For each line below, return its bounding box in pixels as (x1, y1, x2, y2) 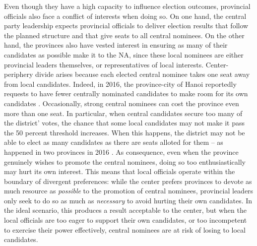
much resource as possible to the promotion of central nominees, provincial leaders (4, 185, 254, 196)
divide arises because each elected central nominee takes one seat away (35, 69, 250, 79)
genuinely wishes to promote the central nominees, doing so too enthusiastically (4, 156, 246, 167)
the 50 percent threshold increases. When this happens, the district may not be (4, 127, 245, 137)
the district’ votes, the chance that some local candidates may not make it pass (4, 118, 245, 128)
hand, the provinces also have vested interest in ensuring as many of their (4, 40, 228, 50)
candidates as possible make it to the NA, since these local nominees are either (4, 49, 244, 60)
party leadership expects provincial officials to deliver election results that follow (4, 20, 249, 31)
